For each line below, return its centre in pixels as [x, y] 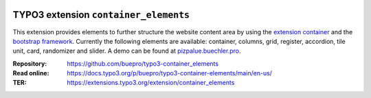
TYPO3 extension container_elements [101, 15]
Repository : [30, 63]
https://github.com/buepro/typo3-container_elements [143, 63]
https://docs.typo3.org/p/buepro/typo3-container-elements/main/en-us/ [170, 73]
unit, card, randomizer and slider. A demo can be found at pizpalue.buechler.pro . [127, 51]
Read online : [31, 73]
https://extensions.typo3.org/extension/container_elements [151, 83]
